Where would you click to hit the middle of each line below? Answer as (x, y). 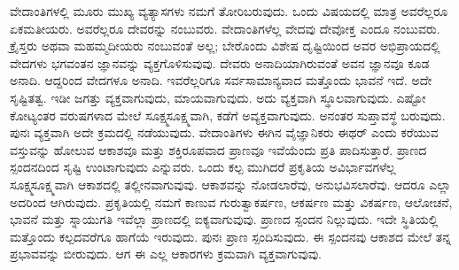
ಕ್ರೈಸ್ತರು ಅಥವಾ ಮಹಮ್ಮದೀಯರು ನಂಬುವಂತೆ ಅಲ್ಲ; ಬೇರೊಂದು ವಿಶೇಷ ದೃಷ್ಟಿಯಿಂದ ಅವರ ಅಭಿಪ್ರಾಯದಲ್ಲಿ (225, 46)
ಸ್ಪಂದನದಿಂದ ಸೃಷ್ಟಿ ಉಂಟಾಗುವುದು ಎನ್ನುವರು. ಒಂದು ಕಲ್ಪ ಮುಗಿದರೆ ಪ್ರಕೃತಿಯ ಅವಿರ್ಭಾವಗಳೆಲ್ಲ (203, 167)
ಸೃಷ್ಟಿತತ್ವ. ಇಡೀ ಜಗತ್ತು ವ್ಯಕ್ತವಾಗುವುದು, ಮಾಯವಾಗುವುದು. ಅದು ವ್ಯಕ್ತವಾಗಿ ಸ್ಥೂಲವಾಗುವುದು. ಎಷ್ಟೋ (218, 97)
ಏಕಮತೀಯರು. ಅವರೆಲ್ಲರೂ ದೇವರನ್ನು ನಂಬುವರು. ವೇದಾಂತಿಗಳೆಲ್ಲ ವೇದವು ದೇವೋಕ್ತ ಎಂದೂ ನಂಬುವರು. (225, 28)
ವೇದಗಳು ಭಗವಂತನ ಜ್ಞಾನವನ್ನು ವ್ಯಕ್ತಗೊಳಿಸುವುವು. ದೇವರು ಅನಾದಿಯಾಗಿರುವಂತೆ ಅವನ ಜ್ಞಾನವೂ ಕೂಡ (220, 62)
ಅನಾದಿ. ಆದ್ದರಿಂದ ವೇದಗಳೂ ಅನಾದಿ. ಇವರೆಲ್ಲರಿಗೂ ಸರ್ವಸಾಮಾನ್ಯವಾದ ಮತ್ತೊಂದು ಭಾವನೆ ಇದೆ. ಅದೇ (221, 80)
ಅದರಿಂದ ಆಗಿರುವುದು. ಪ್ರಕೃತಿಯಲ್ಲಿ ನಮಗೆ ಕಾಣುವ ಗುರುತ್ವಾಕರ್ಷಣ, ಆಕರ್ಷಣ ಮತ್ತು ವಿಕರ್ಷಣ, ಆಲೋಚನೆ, (231, 201)
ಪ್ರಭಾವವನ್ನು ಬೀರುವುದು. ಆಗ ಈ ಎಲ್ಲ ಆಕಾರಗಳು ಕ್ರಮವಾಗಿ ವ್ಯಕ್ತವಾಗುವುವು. (166, 254)
